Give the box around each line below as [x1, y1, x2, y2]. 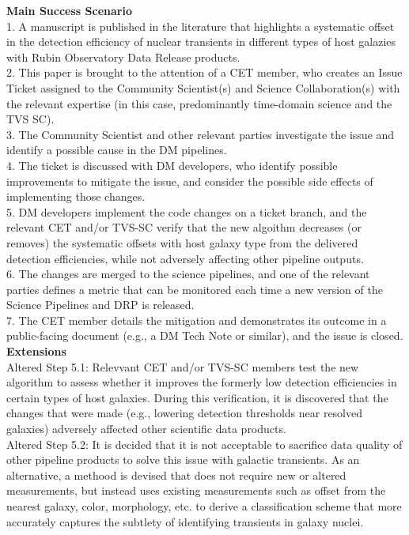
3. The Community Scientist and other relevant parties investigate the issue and [6, 126, 395, 142]
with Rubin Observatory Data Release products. [6, 48, 240, 65]
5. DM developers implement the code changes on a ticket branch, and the [6, 203, 367, 220]
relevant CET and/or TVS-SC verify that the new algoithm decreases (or [6, 219, 362, 235]
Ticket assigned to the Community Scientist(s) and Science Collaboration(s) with [6, 79, 400, 96]
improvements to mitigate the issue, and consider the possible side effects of [6, 172, 373, 189]
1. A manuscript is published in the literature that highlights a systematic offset [6, 17, 395, 34]
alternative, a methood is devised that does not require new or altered [6, 466, 347, 483]
